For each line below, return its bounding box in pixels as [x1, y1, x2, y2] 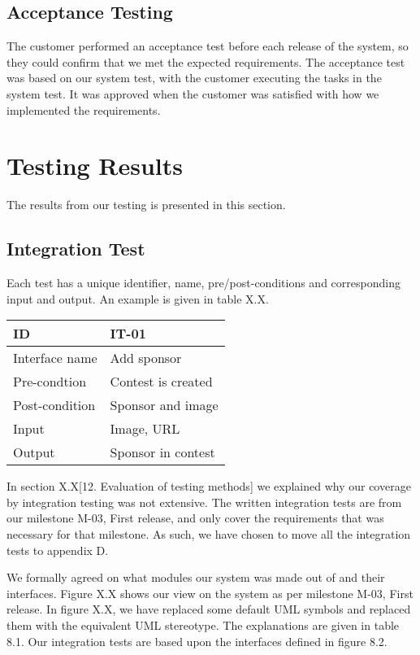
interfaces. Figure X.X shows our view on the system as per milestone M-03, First [6, 584, 414, 601]
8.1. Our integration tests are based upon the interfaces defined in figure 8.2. [6, 632, 388, 649]
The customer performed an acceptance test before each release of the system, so [6, 37, 409, 55]
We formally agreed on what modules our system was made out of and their [6, 569, 385, 586]
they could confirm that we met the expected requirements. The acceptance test [6, 53, 405, 70]
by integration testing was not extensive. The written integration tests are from [6, 493, 402, 510]
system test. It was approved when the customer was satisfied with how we [6, 85, 379, 102]
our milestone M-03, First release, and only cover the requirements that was [6, 509, 384, 526]
